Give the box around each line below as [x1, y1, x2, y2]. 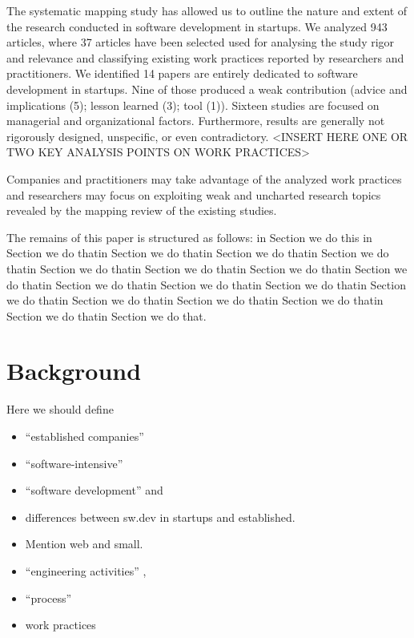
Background [6, 354, 142, 387]
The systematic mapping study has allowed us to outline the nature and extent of [6, 2, 408, 18]
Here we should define [6, 401, 114, 418]
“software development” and [25, 482, 163, 499]
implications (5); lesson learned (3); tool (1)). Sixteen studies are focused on [6, 96, 380, 113]
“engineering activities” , [25, 562, 147, 579]
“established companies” [25, 428, 144, 444]
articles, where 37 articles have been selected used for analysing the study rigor [6, 34, 395, 50]
